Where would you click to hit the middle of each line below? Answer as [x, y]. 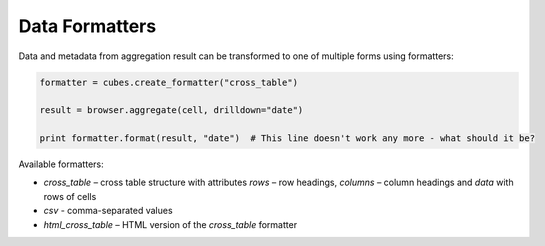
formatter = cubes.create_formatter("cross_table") [169, 82]
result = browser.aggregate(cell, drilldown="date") [171, 110]
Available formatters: [61, 164]
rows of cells [70, 196]
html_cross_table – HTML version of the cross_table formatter [170, 224]
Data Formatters [87, 26]
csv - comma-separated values [108, 211]
